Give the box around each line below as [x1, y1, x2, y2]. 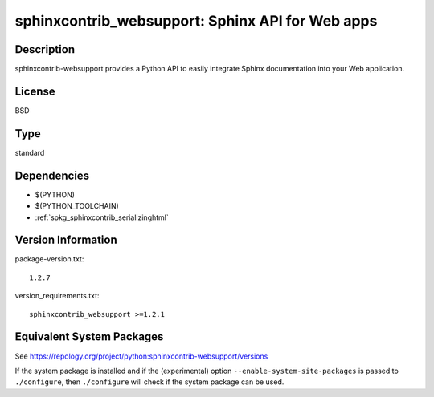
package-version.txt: [14, 254, 84, 264]
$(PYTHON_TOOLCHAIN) [35, 201, 120, 211]
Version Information [14, 233, 117, 247]
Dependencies [14, 168, 90, 182]
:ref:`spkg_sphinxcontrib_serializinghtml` [35, 213, 169, 222]
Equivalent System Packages [14, 330, 164, 344]
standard [14, 148, 45, 157]
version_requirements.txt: [14, 291, 100, 301]
